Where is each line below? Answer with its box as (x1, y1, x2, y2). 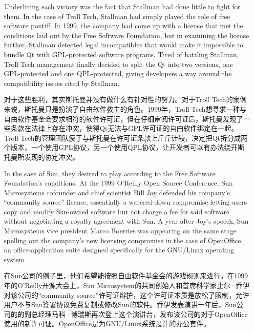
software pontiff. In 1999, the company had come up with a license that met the (4, 21, 243, 31)
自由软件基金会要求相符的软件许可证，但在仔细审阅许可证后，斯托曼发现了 (4, 113, 243, 124)
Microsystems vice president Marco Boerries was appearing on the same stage (4, 226, 236, 236)
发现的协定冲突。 (24, 151, 79, 162)
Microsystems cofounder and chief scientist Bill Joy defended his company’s (4, 187, 230, 197)
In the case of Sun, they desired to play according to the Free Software (4, 168, 215, 178)
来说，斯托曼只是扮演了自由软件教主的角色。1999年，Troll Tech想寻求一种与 (4, 104, 247, 114)
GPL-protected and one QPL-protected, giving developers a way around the (4, 68, 232, 79)
